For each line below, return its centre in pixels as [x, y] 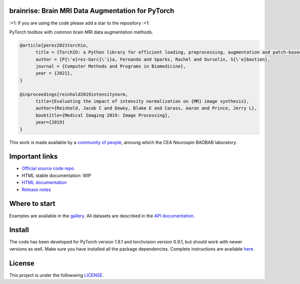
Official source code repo [48, 168]
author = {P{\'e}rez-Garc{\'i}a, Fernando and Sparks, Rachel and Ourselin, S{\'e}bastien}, [153, 59]
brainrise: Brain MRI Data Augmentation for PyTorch [92, 11]
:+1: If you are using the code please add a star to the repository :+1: [79, 23]
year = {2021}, [54, 73]
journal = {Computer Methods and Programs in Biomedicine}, [111, 66]
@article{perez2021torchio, [54, 45]
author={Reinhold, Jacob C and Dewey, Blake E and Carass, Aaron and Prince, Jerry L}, [146, 108]
